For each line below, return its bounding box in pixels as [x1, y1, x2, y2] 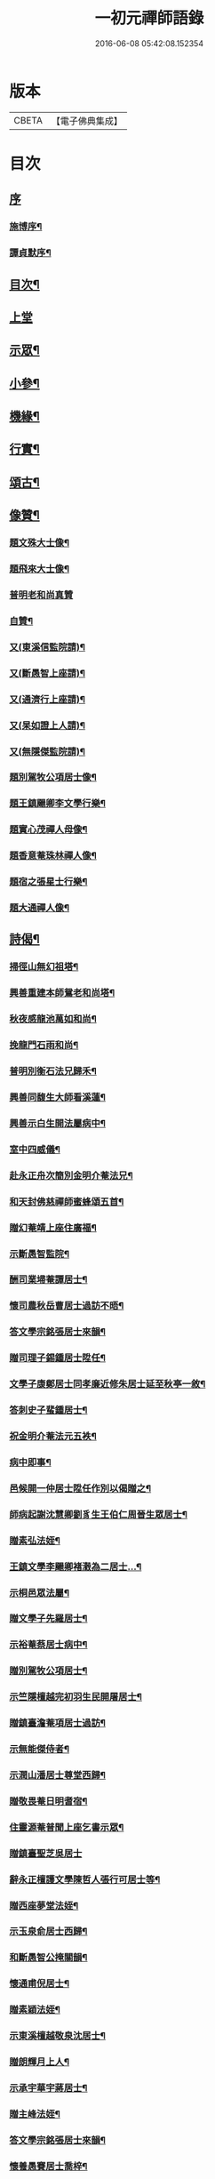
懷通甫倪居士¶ [9, 1977, 69, 1990]
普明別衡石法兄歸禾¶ [9, 1065, 98, 1077]
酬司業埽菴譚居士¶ [9, 1273, 88, 1286]
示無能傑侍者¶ [9, 1743, 69, 1756]
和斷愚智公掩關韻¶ [9, 1951, 88, 1964]
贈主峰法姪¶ [9, 2108, 60, 2120]
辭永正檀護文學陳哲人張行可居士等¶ [9, 1873, 161, 1886]
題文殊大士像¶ [9, 537, 69, 549]
